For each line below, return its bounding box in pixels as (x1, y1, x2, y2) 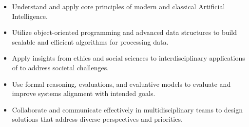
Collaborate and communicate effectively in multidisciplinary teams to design (12, 104, 243, 114)
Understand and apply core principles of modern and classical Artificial (12, 1, 225, 11)
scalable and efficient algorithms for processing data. (12, 36, 169, 47)
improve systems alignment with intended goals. (12, 88, 155, 98)
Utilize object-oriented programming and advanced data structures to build (12, 27, 237, 37)
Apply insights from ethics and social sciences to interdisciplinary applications (12, 53, 245, 63)
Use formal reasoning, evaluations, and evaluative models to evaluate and (12, 79, 231, 89)
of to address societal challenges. (12, 62, 109, 72)
